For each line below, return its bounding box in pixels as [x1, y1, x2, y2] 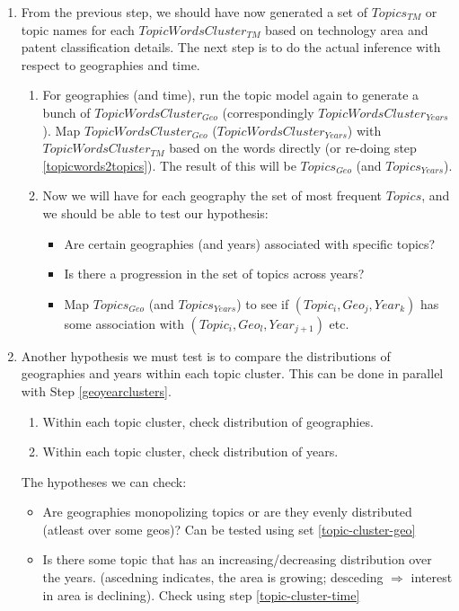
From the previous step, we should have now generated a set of [21, 3, 367, 21]
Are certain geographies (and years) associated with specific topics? [64, 234, 436, 252]
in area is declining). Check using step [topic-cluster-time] [42, 585, 360, 604]
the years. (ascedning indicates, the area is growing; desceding [42, 568, 384, 587]
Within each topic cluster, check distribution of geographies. [42, 412, 374, 430]
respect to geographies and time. [21, 55, 200, 74]
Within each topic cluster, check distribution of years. [42, 442, 339, 461]
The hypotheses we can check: [21, 472, 187, 491]
